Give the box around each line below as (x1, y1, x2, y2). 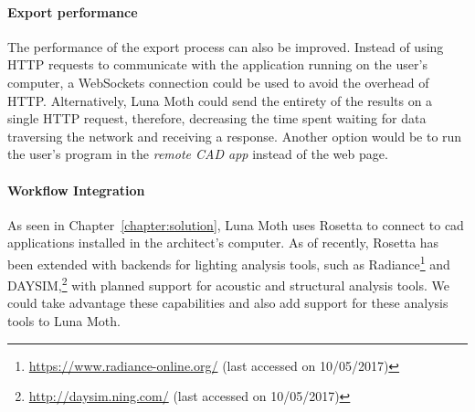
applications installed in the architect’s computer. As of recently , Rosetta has (7, 233, 439, 252)
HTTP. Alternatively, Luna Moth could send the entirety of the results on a (7, 90, 433, 110)
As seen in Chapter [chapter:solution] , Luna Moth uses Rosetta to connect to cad (7, 215, 464, 234)
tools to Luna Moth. (7, 312, 121, 331)
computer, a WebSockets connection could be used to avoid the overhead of (7, 72, 429, 91)
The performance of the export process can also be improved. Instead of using (7, 37, 444, 56)
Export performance (7, 2, 138, 21)
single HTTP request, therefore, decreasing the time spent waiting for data (7, 109, 427, 128)
